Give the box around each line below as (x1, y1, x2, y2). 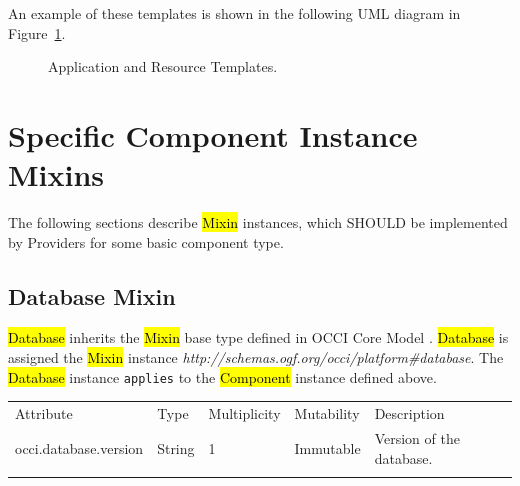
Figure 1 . (8, 22, 66, 43)
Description (374, 403, 445, 424)
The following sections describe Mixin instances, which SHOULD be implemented (8, 212, 508, 233)
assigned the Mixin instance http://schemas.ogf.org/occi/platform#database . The (8, 347, 504, 368)
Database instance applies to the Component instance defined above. (8, 366, 437, 387)
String (157, 437, 195, 458)
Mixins (8, 154, 105, 195)
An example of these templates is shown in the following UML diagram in (8, 3, 461, 23)
